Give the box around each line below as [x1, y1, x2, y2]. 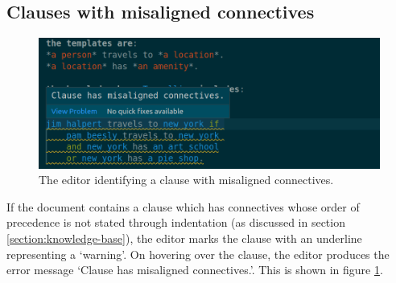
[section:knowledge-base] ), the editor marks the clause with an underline [6, 230, 362, 247]
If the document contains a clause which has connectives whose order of [6, 198, 360, 215]
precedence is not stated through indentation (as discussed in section [6, 214, 345, 231]
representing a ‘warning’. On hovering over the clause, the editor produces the [6, 245, 390, 262]
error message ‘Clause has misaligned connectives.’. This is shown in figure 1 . [6, 261, 383, 278]
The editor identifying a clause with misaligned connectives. [39, 171, 334, 188]
